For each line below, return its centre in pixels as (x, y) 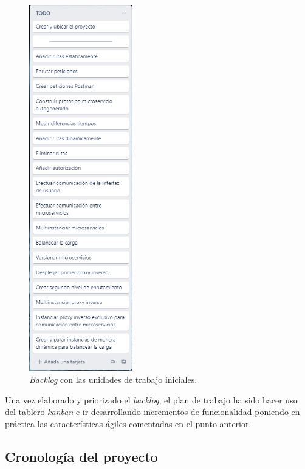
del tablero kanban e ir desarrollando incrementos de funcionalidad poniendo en (152, 412)
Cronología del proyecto (81, 456)
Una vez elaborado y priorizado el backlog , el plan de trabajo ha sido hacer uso (151, 400)
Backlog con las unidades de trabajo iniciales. (113, 379)
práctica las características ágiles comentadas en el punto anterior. (128, 423)
